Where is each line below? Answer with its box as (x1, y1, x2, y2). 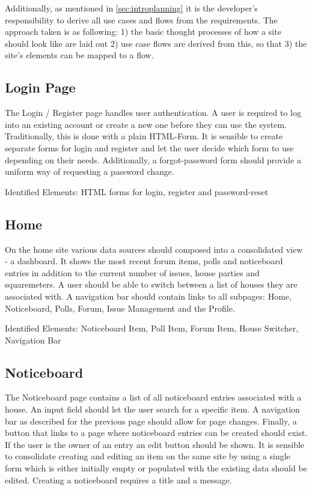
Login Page (5, 78, 76, 97)
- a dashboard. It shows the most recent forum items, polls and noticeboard (5, 255, 283, 267)
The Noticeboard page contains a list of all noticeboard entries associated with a (5, 391, 302, 404)
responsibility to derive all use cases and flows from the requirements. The (5, 13, 278, 26)
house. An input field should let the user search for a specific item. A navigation (5, 403, 300, 416)
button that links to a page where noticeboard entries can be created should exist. (5, 426, 308, 439)
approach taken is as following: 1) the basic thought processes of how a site (5, 25, 281, 38)
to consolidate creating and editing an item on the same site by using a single (5, 450, 290, 462)
